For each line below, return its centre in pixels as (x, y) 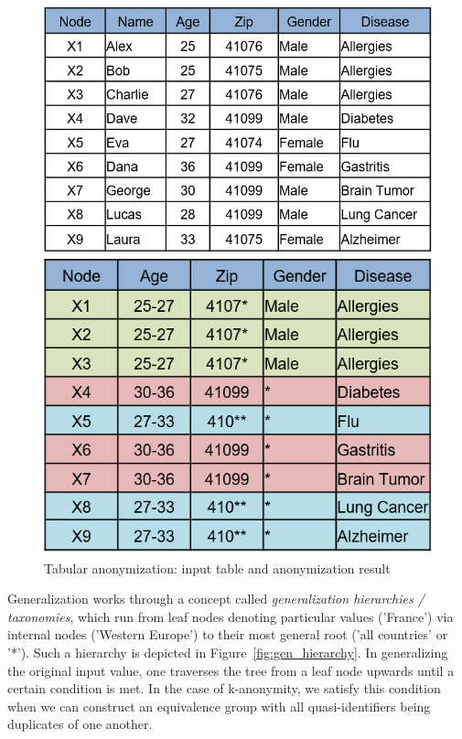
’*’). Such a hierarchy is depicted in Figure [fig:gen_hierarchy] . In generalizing (228, 653)
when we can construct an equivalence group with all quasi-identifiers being (219, 706)
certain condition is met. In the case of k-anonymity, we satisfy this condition (224, 688)
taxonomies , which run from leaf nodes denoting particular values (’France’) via (231, 616)
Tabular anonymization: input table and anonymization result (217, 568)
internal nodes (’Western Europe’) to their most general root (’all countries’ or (228, 634)
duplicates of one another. (80, 724)
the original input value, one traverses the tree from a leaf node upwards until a (231, 670)
